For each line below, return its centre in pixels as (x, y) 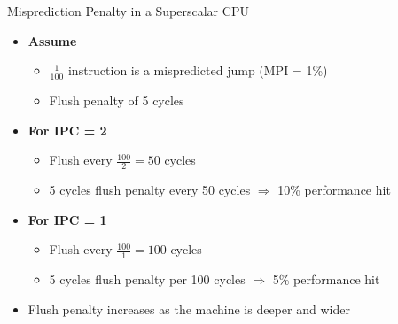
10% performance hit (334, 190)
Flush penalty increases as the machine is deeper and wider (189, 309)
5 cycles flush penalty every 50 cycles (150, 190)
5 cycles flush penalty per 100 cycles (147, 279)
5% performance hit (326, 279)
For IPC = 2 (67, 130)
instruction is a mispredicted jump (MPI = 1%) (198, 70)
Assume (52, 40)
